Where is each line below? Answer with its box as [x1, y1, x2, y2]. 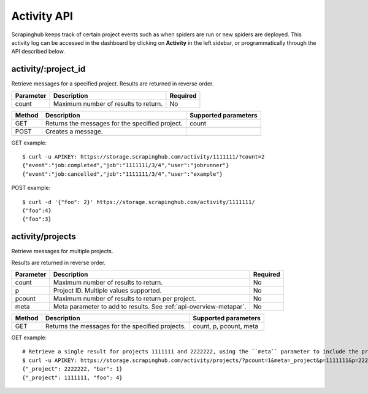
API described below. [11, 48, 66, 55]
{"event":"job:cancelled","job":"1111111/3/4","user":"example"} [22, 170, 223, 178]
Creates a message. [45, 127, 104, 135]
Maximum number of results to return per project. [53, 294, 196, 303]
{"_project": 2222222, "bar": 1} [22, 366, 123, 372]
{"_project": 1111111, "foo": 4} [22, 374, 123, 381]
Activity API [11, 9, 74, 23]
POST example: [11, 184, 51, 192]
